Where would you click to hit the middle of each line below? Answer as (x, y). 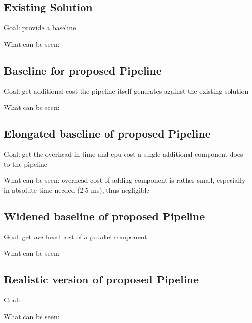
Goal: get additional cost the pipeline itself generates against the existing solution (126, 91)
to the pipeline (26, 163)
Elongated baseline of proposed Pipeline (107, 134)
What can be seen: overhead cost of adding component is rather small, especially (125, 180)
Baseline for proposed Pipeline (83, 70)
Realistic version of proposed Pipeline (101, 279)
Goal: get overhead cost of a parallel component (75, 236)
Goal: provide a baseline (40, 28)
